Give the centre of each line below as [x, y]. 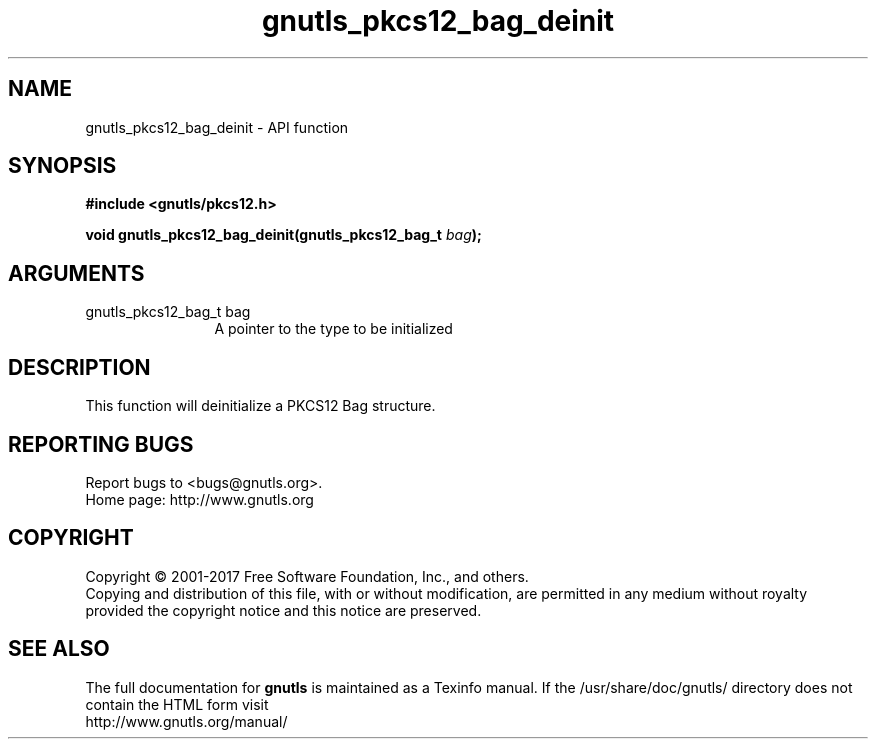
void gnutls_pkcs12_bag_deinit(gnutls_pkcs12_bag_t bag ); [283, 235]
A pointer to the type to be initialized [333, 329]
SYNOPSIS [62, 166]
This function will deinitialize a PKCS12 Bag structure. [260, 406]
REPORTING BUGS [101, 444]
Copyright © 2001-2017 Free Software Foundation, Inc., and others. [307, 576]
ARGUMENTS [76, 273]
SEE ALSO [59, 649]
